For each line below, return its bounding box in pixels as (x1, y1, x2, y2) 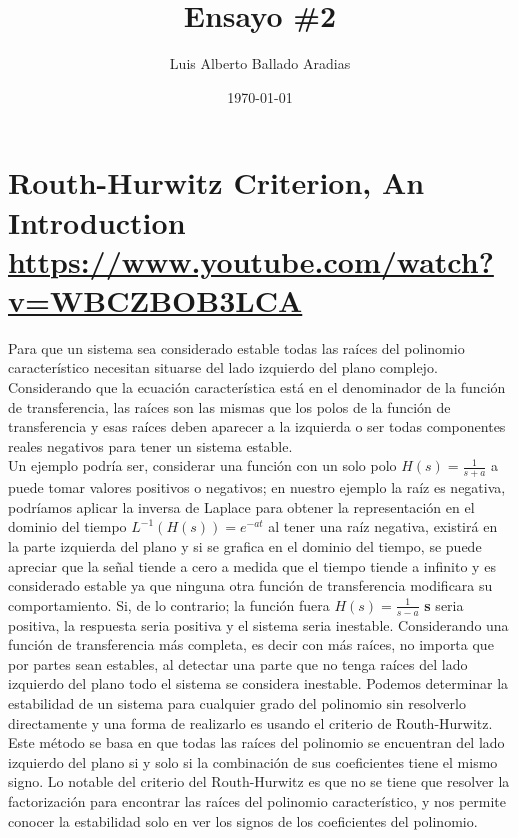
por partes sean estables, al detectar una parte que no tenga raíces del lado (8, 653, 468, 674)
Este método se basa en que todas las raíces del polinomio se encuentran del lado (8, 732, 505, 753)
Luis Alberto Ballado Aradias (169, 53, 351, 74)
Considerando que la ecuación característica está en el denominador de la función (8, 377, 506, 397)
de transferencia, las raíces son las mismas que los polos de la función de (8, 396, 451, 417)
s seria (424, 594, 464, 615)
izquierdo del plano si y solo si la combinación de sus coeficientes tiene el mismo (8, 751, 498, 772)
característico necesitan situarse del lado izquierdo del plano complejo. (8, 357, 438, 378)
